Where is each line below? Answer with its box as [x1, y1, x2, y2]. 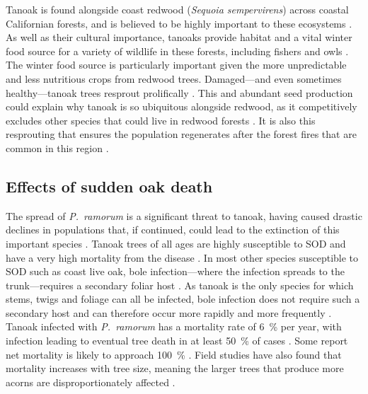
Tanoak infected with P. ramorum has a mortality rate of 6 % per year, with [6, 319, 342, 334]
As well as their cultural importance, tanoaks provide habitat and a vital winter [6, 30, 352, 45]
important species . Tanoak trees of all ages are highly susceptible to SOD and [6, 236, 346, 250]
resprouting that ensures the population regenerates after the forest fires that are [6, 127, 357, 141]
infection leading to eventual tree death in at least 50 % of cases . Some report [6, 333, 348, 348]
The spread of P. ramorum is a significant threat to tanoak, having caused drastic [6, 208, 362, 223]
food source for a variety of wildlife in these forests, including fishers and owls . [6, 43, 349, 58]
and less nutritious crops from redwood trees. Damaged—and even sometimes [6, 71, 342, 86]
